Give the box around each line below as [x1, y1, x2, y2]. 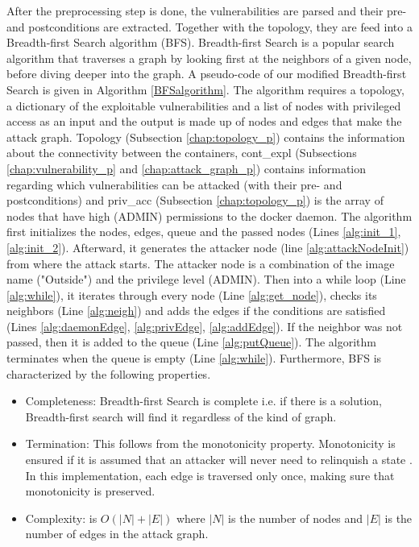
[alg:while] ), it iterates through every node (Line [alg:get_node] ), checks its [6, 286, 377, 303]
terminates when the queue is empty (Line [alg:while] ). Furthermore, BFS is [6, 350, 382, 367]
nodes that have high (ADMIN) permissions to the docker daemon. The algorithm [6, 207, 413, 224]
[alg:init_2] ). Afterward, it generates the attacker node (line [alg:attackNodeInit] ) [6, 238, 409, 255]
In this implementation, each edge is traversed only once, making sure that [25, 466, 395, 483]
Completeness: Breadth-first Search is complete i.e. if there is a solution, [25, 392, 382, 409]
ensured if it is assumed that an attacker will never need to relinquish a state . [25, 451, 413, 468]
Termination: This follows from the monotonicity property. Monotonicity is [25, 435, 396, 452]
